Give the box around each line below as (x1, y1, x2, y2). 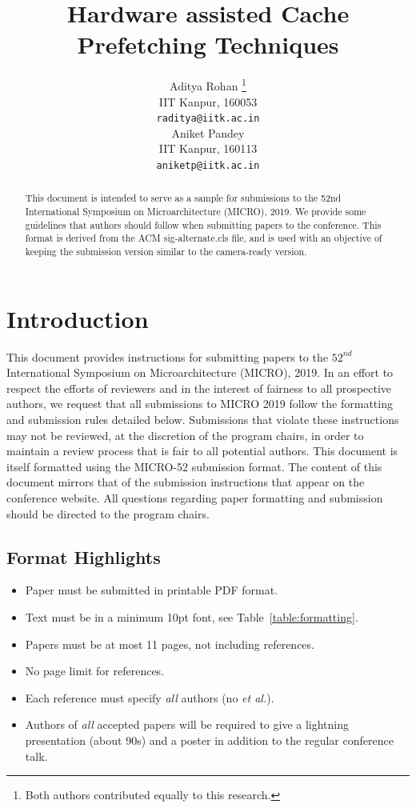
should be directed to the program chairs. (6, 505, 210, 522)
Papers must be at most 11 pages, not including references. (25, 635, 314, 652)
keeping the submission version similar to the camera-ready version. (25, 245, 307, 258)
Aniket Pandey (171, 124, 245, 141)
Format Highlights (6, 544, 161, 569)
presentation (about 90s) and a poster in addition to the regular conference (25, 731, 394, 748)
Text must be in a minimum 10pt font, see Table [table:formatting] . (25, 609, 358, 625)
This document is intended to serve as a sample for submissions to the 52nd (25, 191, 342, 205)
